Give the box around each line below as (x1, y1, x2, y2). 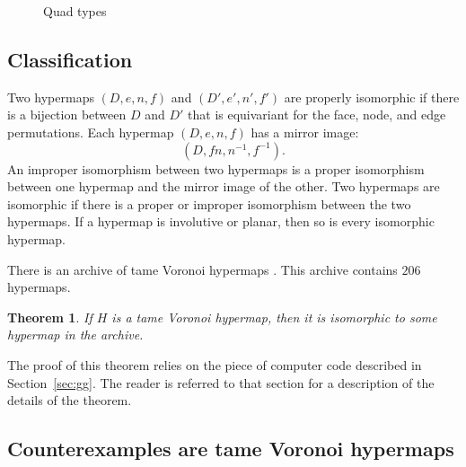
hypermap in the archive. (7, 325, 144, 344)
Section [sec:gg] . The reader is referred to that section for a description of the (7, 373, 435, 392)
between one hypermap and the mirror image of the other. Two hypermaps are (7, 177, 440, 196)
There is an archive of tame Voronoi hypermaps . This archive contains (7, 260, 398, 278)
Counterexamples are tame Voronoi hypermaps (7, 435, 454, 463)
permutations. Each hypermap (7, 122, 174, 141)
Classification (7, 45, 133, 73)
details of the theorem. (7, 391, 132, 410)
